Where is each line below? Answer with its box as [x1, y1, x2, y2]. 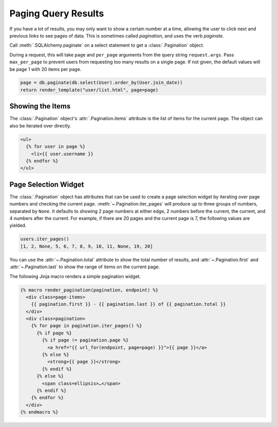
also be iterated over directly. [9, 122, 71, 128]
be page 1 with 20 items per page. [9, 66, 82, 72]
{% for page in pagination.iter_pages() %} [31, 323, 142, 329]
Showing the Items [9, 102, 71, 110]
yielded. [9, 222, 27, 229]
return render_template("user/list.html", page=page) [20, 87, 159, 92]
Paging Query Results [9, 8, 104, 19]
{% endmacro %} [20, 409, 58, 415]
